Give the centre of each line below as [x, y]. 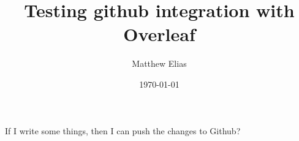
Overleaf [159, 34]
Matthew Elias [159, 63]
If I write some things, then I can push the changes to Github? [123, 130]
